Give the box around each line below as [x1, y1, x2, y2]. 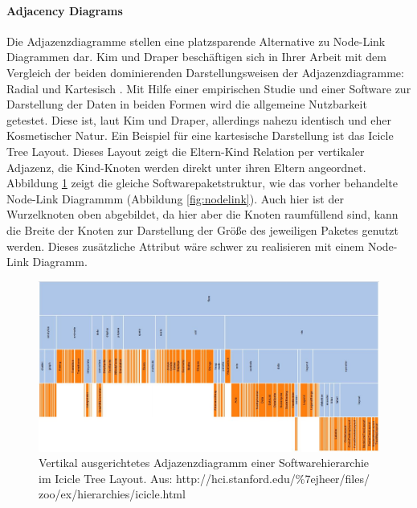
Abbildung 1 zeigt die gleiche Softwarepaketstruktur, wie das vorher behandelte [6, 174, 398, 191]
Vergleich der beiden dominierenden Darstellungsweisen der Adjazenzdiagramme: [6, 63, 404, 80]
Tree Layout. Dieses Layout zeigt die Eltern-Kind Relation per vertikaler [6, 142, 365, 159]
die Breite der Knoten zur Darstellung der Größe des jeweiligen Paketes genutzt [6, 221, 399, 238]
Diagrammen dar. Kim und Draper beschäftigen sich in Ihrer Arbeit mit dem [6, 48, 386, 65]
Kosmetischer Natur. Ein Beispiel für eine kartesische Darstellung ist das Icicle [6, 127, 394, 144]
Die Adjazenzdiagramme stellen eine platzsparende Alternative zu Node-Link [6, 32, 386, 49]
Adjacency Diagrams [6, 2, 123, 18]
